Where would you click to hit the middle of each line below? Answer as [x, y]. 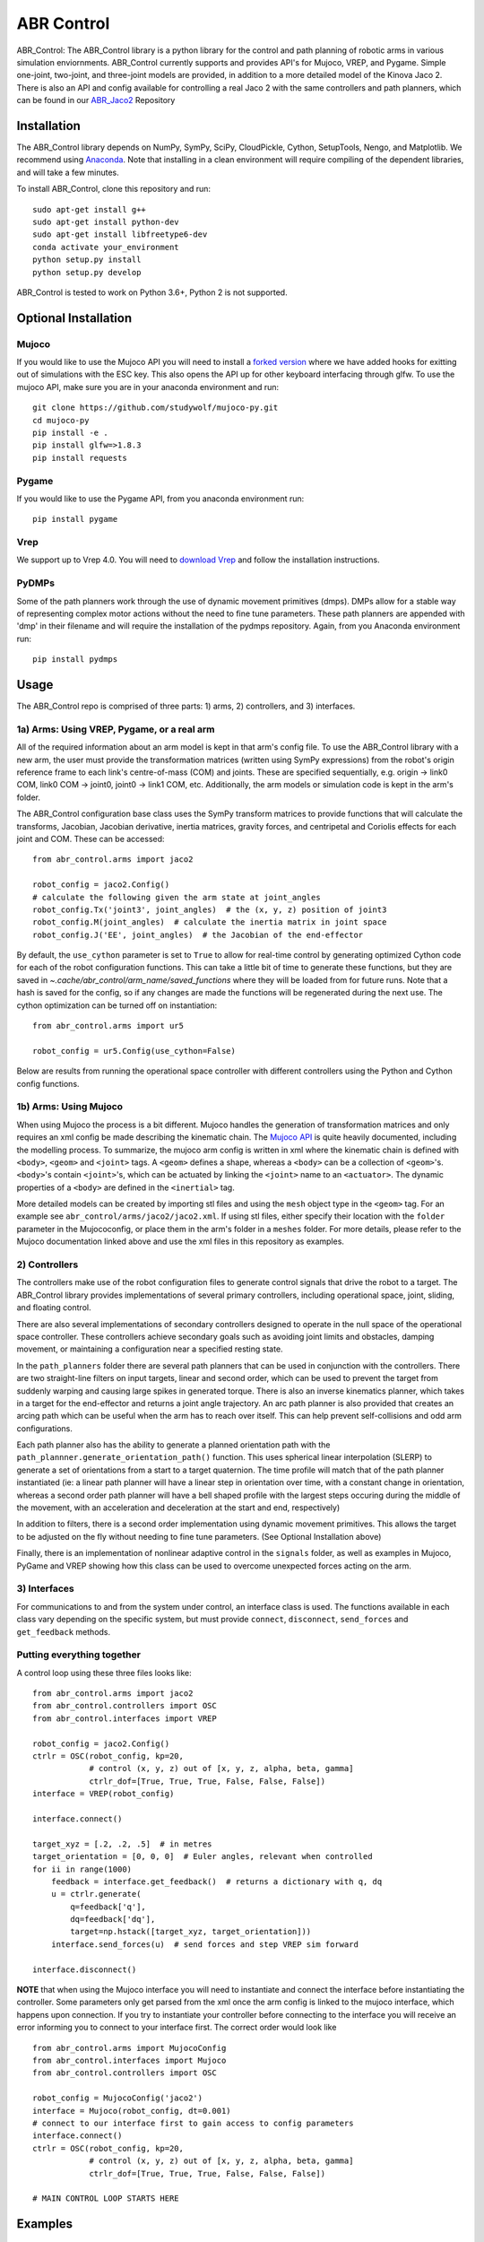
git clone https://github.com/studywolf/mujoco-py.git [156, 408]
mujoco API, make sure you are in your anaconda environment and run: [148, 387]
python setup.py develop [87, 272]
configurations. [45, 1428]
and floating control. [54, 1308]
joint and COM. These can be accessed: [91, 839]
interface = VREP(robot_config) [104, 1794]
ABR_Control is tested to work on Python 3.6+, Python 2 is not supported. [152, 292]
